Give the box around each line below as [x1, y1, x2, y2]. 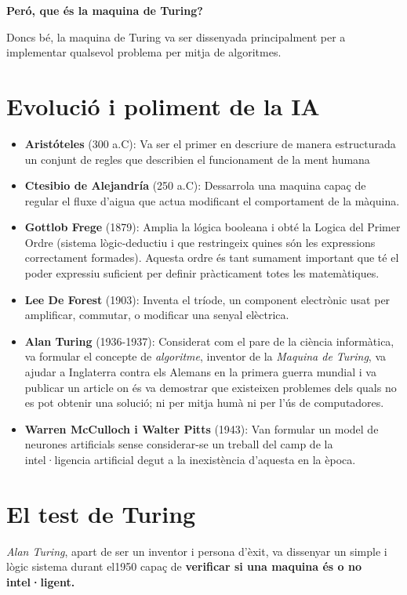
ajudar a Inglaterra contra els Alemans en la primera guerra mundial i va [24, 364, 376, 380]
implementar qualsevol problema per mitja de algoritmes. [6, 44, 282, 60]
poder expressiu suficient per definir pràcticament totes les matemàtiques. [24, 265, 380, 281]
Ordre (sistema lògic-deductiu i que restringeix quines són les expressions [24, 234, 376, 250]
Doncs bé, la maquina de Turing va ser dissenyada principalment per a [6, 28, 346, 45]
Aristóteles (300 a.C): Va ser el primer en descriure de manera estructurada [24, 135, 396, 151]
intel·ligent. [6, 573, 75, 590]
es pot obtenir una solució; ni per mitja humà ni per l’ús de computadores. [24, 394, 384, 411]
